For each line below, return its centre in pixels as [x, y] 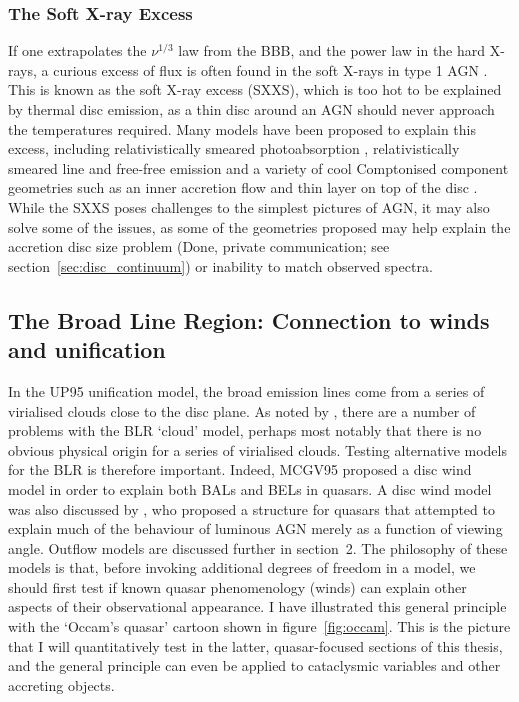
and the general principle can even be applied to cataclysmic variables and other [254, 665]
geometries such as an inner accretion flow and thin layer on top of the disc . [243, 187]
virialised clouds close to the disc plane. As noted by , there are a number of [242, 410]
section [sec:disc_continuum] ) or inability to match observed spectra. [220, 265]
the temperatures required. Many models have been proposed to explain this [242, 128]
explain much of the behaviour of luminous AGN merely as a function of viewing [255, 528]
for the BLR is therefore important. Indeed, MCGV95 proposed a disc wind [240, 469]
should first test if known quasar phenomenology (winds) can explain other [237, 586]
